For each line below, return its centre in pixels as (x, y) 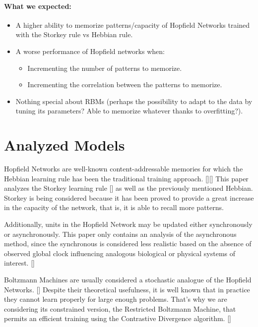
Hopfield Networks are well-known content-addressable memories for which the (124, 169)
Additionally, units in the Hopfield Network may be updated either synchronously (128, 224)
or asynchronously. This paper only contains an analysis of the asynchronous (120, 234)
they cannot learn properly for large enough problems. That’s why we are (116, 299)
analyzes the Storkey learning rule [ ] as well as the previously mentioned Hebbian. (129, 188)
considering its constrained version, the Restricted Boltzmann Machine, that (120, 308)
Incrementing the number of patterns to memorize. (105, 68)
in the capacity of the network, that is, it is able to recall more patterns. (114, 207)
